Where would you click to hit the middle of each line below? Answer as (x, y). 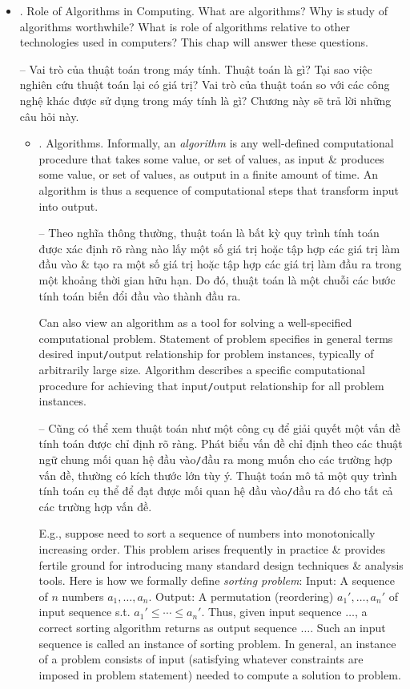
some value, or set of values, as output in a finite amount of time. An (209, 174)
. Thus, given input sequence (271, 612)
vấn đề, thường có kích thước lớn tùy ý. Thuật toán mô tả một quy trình (218, 475)
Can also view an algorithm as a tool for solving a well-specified (195, 322)
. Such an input (348, 628)
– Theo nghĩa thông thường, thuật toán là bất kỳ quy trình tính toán (209, 233)
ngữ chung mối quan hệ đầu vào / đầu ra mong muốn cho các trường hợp (215, 459)
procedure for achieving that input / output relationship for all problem (211, 385)
